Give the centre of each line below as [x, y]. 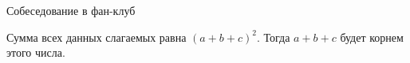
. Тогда [273, 37]
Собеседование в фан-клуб [71, 10]
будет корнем [372, 37]
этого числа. [36, 52]
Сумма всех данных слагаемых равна [97, 37]
